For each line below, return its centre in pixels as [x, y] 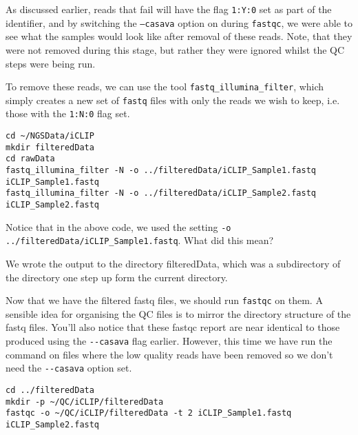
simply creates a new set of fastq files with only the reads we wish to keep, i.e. [173, 100]
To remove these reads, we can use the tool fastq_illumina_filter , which [165, 87]
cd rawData [30, 159]
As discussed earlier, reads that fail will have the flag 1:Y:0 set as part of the [169, 9]
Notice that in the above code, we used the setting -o [118, 226]
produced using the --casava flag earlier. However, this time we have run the [169, 341]
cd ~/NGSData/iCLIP [50, 136]
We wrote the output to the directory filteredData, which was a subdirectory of [173, 263]
